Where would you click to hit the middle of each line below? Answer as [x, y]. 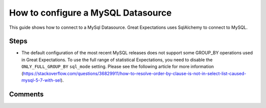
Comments [26, 94]
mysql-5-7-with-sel [41, 80]
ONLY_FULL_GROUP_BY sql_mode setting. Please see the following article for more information [118, 66]
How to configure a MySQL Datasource [90, 13]
